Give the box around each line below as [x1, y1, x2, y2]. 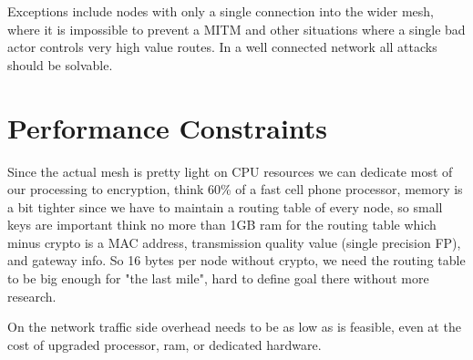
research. [7, 286, 57, 305]
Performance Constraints [7, 108, 328, 146]
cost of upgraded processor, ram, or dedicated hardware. [7, 334, 322, 354]
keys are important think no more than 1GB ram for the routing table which [7, 215, 437, 234]
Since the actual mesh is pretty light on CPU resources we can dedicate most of [7, 161, 453, 180]
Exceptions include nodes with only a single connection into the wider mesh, [7, 2, 434, 20]
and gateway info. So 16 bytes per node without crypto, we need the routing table [7, 251, 466, 270]
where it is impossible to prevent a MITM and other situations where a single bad [7, 19, 466, 38]
